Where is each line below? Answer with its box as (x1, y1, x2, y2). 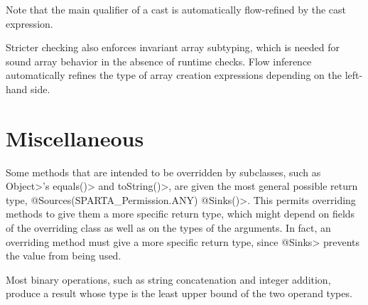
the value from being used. (6, 248, 121, 263)
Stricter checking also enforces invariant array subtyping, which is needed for (6, 40, 340, 55)
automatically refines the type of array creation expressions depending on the (6, 68, 342, 82)
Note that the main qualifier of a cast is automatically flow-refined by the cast (6, 2, 347, 16)
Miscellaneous (6, 123, 144, 152)
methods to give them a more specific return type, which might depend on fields (6, 206, 355, 221)
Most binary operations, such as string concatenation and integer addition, (6, 272, 331, 287)
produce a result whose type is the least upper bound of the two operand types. (6, 286, 352, 301)
